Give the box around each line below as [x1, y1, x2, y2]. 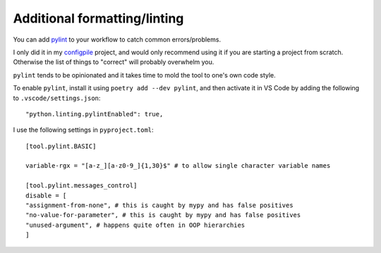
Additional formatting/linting [13, 11, 184, 26]
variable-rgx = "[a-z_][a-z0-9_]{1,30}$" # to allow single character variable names [25, 162, 331, 170]
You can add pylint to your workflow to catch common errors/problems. [13, 35, 222, 44]
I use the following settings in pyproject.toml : [13, 125, 155, 134]
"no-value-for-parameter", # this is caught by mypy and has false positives [25, 211, 301, 219]
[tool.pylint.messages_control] [25, 182, 138, 190]
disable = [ [25, 191, 67, 199]
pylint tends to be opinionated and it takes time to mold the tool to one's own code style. [13, 70, 277, 79]
